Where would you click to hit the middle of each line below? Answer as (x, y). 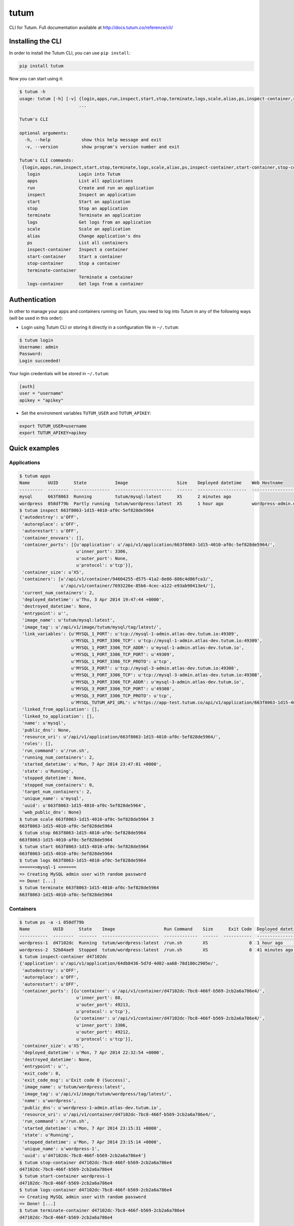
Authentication (33, 299)
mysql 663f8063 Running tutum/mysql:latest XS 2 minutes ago (125, 497)
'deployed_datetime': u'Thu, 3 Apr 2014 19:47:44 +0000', (93, 600)
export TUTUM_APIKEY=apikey (53, 433)
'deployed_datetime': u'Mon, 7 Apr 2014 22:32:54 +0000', (93, 1053)
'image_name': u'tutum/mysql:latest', (69, 620)
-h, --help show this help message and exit (93, 140)
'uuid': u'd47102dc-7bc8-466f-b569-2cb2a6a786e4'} (84, 1156)
